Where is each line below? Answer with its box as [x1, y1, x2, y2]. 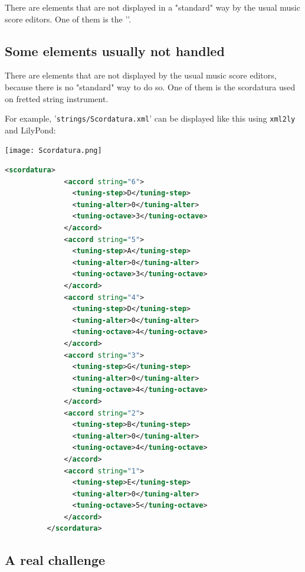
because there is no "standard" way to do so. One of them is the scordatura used [5, 80, 296, 93]
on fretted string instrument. [5, 92, 109, 104]
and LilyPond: [5, 123, 56, 136]
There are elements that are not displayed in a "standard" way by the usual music [5, 1, 300, 13]
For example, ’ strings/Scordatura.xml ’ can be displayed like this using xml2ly [5, 112, 296, 125]
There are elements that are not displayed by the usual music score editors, [5, 69, 277, 81]
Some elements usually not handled [5, 41, 225, 60]
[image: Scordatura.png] [5, 146, 102, 155]
